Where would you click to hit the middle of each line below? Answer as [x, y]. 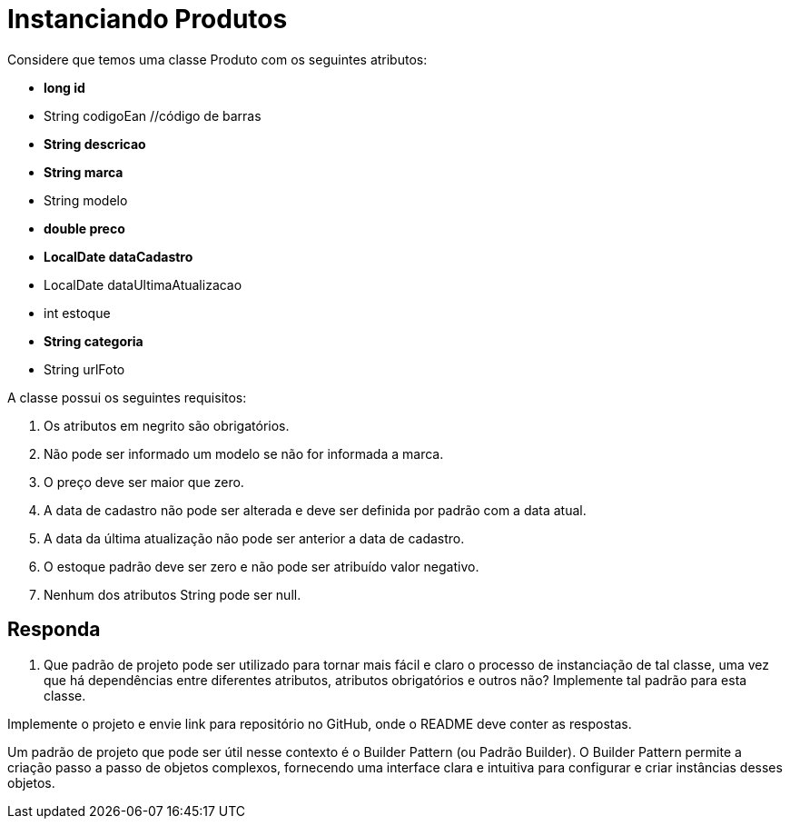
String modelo [86, 200]
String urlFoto [84, 369]
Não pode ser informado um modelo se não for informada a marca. [244, 453]
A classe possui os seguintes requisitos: [127, 397]
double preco [84, 228]
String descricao [95, 144]
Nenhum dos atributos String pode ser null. [173, 594]
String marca [84, 172]
